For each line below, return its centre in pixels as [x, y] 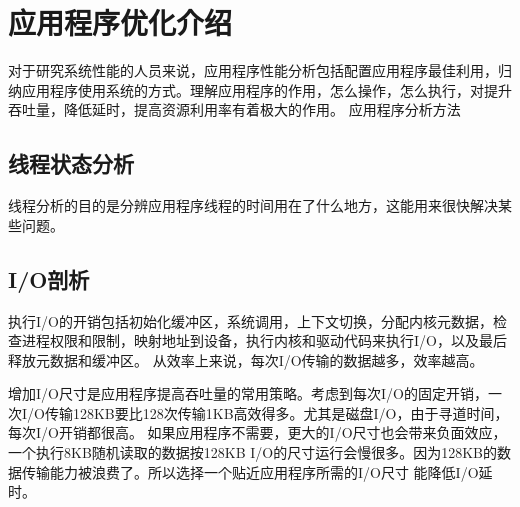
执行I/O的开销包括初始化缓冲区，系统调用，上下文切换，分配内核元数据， [250, 320]
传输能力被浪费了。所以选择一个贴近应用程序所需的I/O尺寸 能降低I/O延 [257, 471]
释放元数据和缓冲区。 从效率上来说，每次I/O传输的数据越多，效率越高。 [246, 359]
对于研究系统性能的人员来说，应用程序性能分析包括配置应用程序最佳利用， [253, 70]
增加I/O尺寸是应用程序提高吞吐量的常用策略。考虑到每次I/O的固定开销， [248, 393]
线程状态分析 [71, 163]
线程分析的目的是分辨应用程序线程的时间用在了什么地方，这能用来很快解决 [253, 205]
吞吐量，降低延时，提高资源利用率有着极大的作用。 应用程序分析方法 [234, 109]
